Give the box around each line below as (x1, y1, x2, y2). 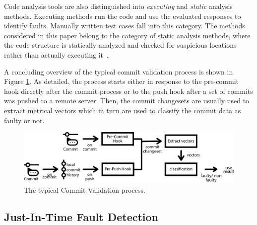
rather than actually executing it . (4, 49, 109, 60)
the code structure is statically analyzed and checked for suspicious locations (4, 40, 237, 50)
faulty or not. (4, 115, 45, 125)
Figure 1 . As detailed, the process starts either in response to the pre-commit (4, 76, 239, 86)
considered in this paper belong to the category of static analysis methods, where (4, 30, 251, 40)
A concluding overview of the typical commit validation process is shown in (4, 66, 233, 76)
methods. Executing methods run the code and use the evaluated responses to (4, 10, 241, 21)
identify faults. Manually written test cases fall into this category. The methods (4, 20, 245, 31)
